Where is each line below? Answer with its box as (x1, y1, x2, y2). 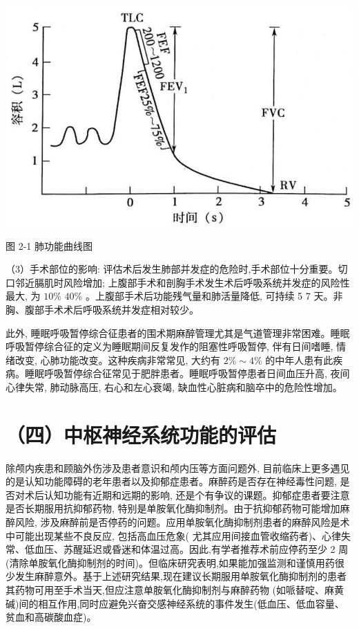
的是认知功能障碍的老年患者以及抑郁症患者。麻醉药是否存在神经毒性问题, (6, 474, 337, 489)
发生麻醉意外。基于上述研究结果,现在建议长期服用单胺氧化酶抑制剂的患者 (14, 569, 347, 583)
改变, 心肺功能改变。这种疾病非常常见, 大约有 (14, 352, 221, 367)
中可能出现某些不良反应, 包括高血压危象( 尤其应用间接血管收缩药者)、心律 (6, 528, 342, 543)
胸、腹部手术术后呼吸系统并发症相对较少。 (6, 302, 199, 316)
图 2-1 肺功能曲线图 (6, 238, 93, 253)
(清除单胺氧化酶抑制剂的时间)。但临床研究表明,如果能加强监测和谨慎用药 (6, 555, 335, 569)
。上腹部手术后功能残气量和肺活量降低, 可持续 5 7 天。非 (85, 289, 343, 303)
